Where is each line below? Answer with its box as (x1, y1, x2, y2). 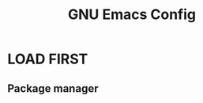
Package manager (7, 82, 99, 95)
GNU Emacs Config (67, 6, 197, 24)
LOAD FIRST (7, 50, 88, 68)
